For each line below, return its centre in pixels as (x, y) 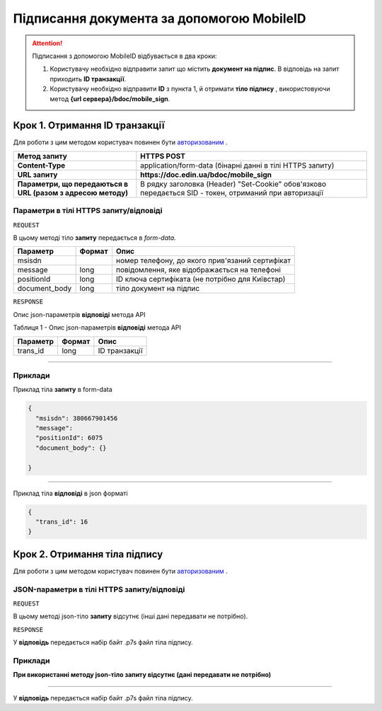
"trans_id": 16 (62, 521)
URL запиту (37, 175)
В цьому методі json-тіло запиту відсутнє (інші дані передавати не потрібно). (131, 616)
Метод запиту (42, 156)
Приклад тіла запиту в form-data (63, 390)
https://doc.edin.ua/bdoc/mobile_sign (206, 175)
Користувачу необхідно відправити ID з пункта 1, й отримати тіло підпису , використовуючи (190, 89)
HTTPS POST (163, 156)
